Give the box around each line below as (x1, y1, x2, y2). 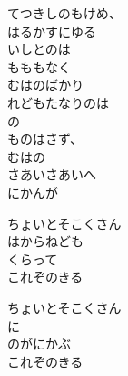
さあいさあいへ (7, 165, 96, 184)
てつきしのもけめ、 (7, 4, 122, 22)
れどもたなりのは (7, 92, 109, 112)
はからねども (7, 231, 84, 251)
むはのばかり (7, 75, 84, 94)
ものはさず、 (7, 129, 84, 148)
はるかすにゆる (7, 21, 96, 40)
